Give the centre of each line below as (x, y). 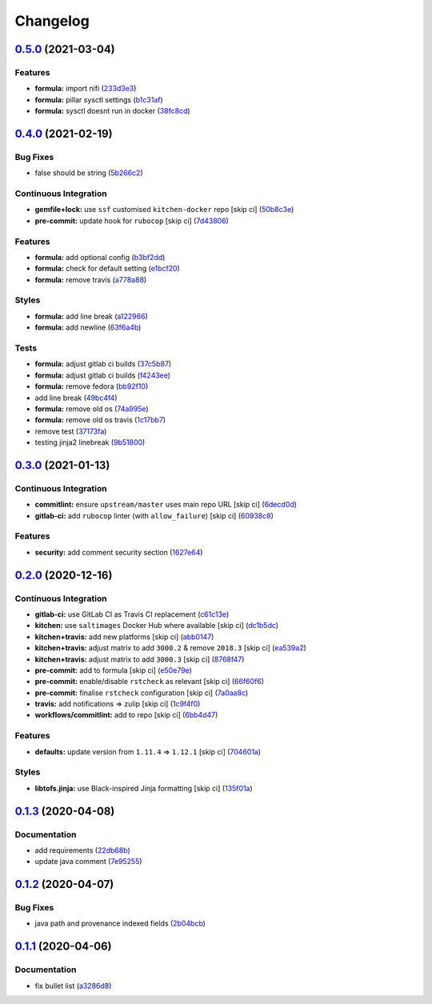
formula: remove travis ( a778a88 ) (91, 279)
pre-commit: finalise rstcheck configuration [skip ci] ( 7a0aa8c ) (142, 693)
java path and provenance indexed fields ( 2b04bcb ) (120, 923)
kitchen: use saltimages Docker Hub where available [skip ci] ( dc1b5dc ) (157, 626)
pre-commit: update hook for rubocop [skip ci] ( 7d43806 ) (132, 221)
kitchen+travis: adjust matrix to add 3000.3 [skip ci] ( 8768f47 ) (140, 659)
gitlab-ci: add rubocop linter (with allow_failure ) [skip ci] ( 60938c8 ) (154, 515)
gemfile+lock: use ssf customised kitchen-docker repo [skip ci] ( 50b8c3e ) (164, 210)
